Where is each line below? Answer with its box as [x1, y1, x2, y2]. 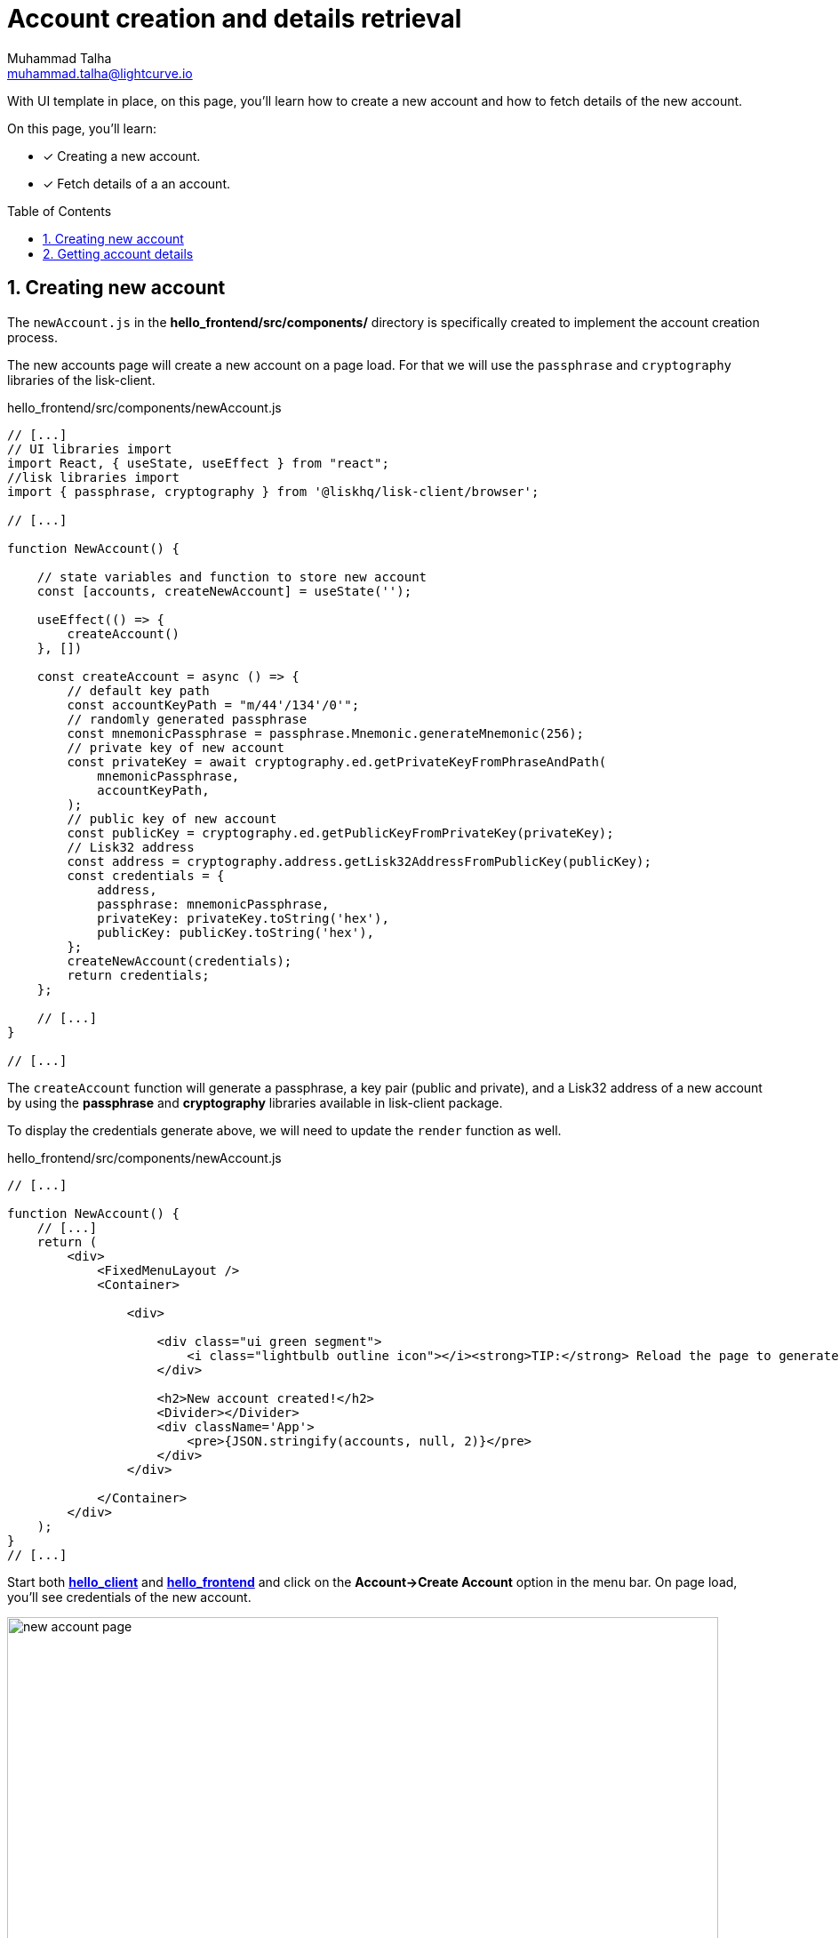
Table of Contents [7, 203, 112, 219]
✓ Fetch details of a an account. [43, 175, 230, 191]
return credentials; [67, 967, 210, 982]
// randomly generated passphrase [67, 711, 308, 726]
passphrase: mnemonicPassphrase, [97, 896, 330, 911]
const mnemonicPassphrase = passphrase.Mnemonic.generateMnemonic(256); [67, 725, 585, 741]
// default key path [67, 683, 210, 698]
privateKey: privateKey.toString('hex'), [97, 910, 389, 925]
